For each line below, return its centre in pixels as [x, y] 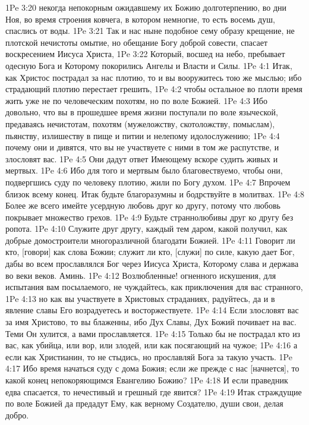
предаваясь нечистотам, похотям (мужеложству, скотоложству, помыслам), [140, 123]
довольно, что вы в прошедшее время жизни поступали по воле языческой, [142, 112]
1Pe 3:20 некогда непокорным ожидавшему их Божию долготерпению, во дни [146, 7]
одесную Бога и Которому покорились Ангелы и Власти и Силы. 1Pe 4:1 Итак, [149, 65]
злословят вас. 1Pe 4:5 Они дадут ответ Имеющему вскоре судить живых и [142, 158]
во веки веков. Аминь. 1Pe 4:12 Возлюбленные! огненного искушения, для [141, 275]
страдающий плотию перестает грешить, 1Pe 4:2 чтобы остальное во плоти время [154, 89]
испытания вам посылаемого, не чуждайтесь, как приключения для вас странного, [154, 287]
